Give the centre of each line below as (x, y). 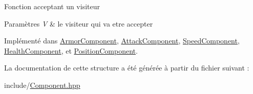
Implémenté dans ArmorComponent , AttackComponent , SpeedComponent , (122, 41)
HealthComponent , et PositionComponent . (71, 50)
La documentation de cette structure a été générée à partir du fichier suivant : (127, 68)
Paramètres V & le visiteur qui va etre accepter (79, 23)
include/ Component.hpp (42, 85)
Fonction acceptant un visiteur (52, 6)
